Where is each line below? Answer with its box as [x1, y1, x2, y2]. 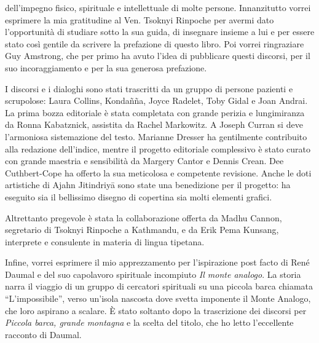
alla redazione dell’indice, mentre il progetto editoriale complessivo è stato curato [5, 142, 311, 155]
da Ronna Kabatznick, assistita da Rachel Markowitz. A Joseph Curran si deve [5, 118, 303, 131]
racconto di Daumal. [5, 328, 82, 341]
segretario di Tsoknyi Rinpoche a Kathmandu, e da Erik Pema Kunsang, [5, 223, 279, 236]
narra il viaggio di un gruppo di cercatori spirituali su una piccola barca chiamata [5, 280, 313, 293]
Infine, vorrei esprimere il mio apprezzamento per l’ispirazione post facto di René [5, 256, 310, 269]
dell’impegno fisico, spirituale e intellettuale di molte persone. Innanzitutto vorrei [5, 1, 311, 14]
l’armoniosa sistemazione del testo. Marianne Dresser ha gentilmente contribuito [5, 130, 307, 143]
